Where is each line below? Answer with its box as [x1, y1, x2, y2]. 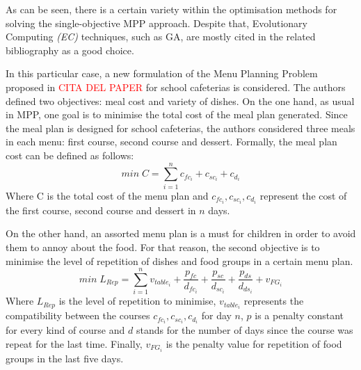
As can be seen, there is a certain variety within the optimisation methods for [6, 2, 337, 16]
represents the [243, 293, 304, 308]
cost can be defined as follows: [6, 147, 134, 162]
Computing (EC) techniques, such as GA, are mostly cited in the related [6, 29, 316, 44]
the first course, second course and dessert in [6, 202, 196, 217]
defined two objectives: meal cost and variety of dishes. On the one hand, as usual [6, 93, 355, 108]
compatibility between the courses [6, 308, 150, 323]
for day [201, 308, 232, 323]
